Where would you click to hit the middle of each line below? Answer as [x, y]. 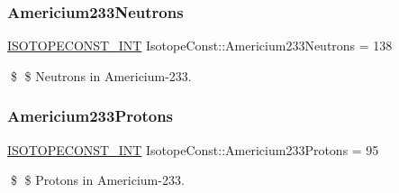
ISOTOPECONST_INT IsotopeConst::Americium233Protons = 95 [193, 149]
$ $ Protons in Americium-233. [97, 180]
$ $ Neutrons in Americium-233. [101, 75]
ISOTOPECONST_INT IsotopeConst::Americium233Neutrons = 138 [200, 46]
